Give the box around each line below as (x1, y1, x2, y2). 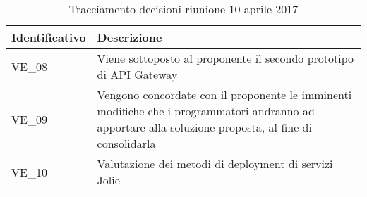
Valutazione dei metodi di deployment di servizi (97, 155, 333, 172)
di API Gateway (97, 66, 178, 82)
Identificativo (11, 29, 86, 45)
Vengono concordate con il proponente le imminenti (97, 87, 352, 103)
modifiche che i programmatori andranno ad (97, 103, 315, 119)
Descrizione (97, 29, 162, 45)
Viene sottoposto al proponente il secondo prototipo (97, 50, 354, 66)
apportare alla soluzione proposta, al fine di (97, 119, 312, 135)
